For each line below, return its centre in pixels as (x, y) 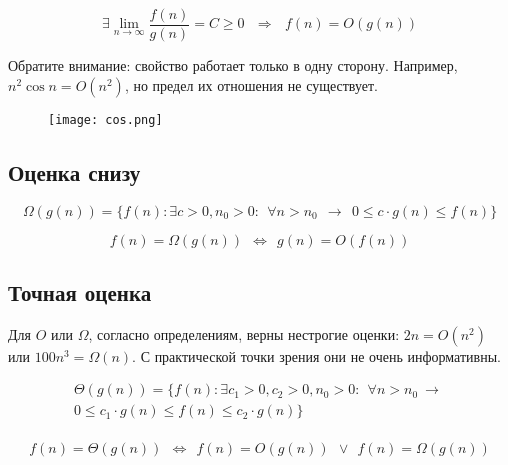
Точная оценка (80, 291)
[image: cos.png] (105, 119)
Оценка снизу (74, 171)
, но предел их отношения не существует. (251, 84)
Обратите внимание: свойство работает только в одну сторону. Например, (233, 65)
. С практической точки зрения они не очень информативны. (316, 355)
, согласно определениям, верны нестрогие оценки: (244, 333)
